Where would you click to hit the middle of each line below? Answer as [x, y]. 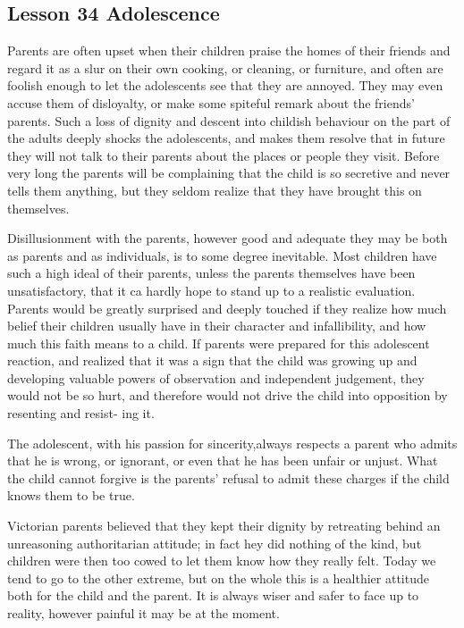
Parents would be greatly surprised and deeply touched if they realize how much [227, 308]
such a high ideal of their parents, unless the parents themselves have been [211, 273]
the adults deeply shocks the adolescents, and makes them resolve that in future [226, 138]
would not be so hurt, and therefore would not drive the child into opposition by [228, 395]
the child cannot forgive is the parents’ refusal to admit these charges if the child [228, 477]
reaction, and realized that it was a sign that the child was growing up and [212, 360]
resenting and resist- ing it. [81, 413]
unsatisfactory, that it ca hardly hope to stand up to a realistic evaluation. [211, 290]
